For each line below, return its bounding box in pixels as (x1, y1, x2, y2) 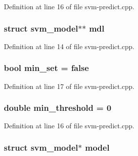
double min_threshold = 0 (4, 102, 112, 114)
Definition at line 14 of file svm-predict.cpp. (4, 41, 135, 51)
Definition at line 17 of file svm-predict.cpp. (4, 81, 135, 91)
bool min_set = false (4, 62, 89, 74)
